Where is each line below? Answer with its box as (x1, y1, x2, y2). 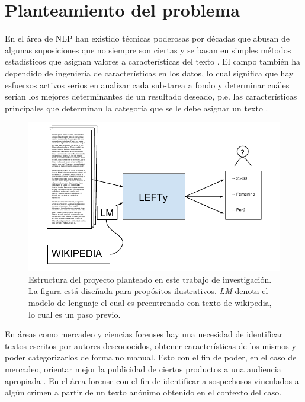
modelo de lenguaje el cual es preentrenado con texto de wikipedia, (28, 296, 272, 309)
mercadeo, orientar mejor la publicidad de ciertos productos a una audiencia (5, 363, 281, 375)
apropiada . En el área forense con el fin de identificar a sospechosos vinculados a (5, 374, 299, 387)
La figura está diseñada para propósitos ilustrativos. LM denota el (28, 285, 268, 297)
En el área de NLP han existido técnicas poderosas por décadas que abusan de (5, 32, 290, 44)
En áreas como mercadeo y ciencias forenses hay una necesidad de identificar (5, 328, 283, 340)
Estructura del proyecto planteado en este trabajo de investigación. (28, 273, 272, 285)
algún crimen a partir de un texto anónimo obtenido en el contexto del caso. (5, 386, 282, 398)
